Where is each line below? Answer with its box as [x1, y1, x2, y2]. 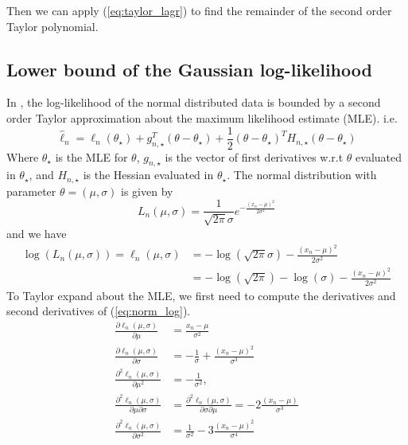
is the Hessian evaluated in [83, 166, 214, 183]
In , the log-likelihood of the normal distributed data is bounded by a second [6, 94, 381, 111]
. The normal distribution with [227, 166, 377, 183]
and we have [6, 224, 67, 241]
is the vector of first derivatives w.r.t [165, 148, 344, 165]
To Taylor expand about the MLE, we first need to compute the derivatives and [6, 287, 396, 303]
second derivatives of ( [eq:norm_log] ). [6, 303, 191, 319]
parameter [6, 182, 56, 199]
